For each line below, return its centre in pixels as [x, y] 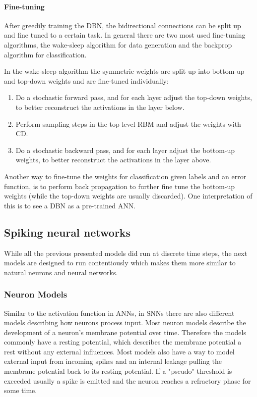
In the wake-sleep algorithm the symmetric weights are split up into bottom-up [124, 71]
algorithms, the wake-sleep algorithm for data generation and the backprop [118, 44]
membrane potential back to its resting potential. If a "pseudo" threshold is [118, 371]
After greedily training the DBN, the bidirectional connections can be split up [123, 25]
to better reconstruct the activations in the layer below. [100, 107]
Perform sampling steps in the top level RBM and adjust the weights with [128, 124]
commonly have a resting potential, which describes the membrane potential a [123, 342]
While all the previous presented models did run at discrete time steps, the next [126, 253]
